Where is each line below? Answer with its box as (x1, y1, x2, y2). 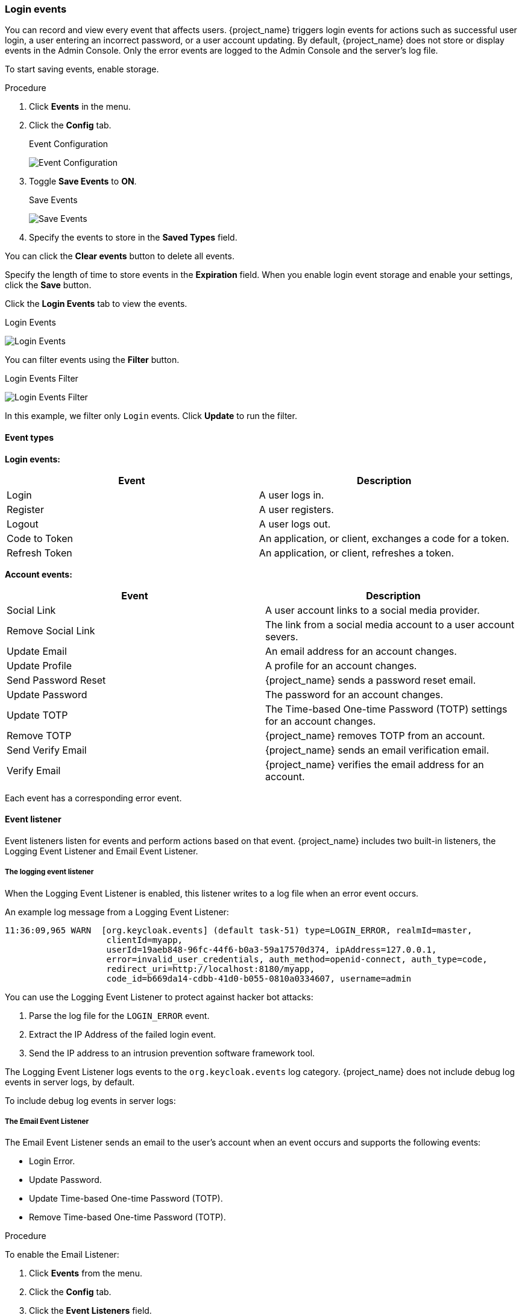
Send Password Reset (7, 673, 106, 686)
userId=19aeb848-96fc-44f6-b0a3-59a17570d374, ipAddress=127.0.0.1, (106, 944, 437, 954)
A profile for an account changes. (265, 659, 417, 672)
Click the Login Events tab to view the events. (5, 298, 187, 309)
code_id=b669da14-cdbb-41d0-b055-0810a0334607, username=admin (106, 973, 412, 983)
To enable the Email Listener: (5, 1249, 119, 1260)
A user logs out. (259, 517, 331, 530)
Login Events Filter (5, 373, 78, 384)
